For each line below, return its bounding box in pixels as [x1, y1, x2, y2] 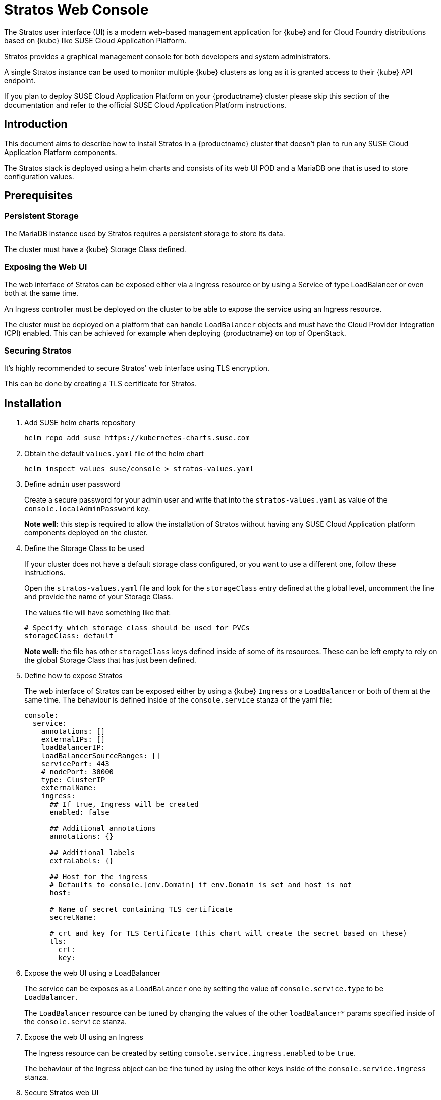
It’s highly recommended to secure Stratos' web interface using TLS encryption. [4, 364, 270, 373]
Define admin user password [24, 480, 121, 489]
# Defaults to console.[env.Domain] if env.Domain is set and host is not [49, 881, 352, 889]
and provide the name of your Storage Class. [24, 592, 173, 602]
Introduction [4, 118, 68, 131]
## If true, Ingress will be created [49, 800, 199, 809]
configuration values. [4, 172, 74, 181]
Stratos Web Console [4, 1, 149, 18]
